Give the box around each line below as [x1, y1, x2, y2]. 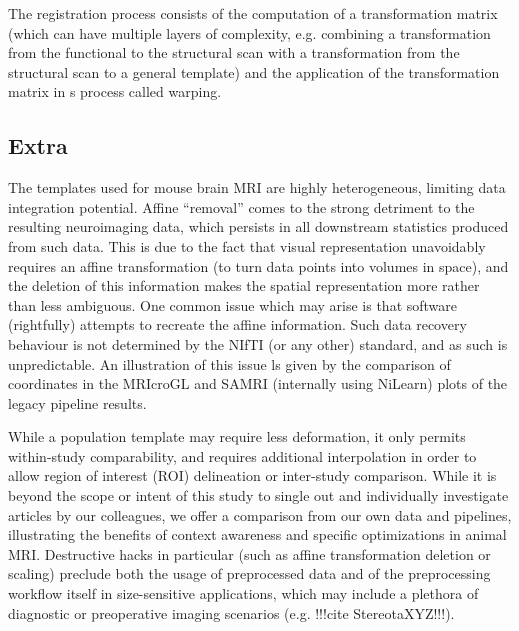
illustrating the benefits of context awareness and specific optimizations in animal [8, 524, 507, 545]
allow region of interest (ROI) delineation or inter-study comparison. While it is [8, 465, 497, 486]
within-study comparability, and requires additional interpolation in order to [8, 445, 477, 466]
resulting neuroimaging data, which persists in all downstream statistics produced [8, 216, 509, 237]
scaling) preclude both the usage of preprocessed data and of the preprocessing [8, 563, 491, 584]
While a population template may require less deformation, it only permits [8, 426, 466, 447]
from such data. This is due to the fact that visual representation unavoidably [8, 235, 486, 256]
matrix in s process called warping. [8, 81, 222, 102]
